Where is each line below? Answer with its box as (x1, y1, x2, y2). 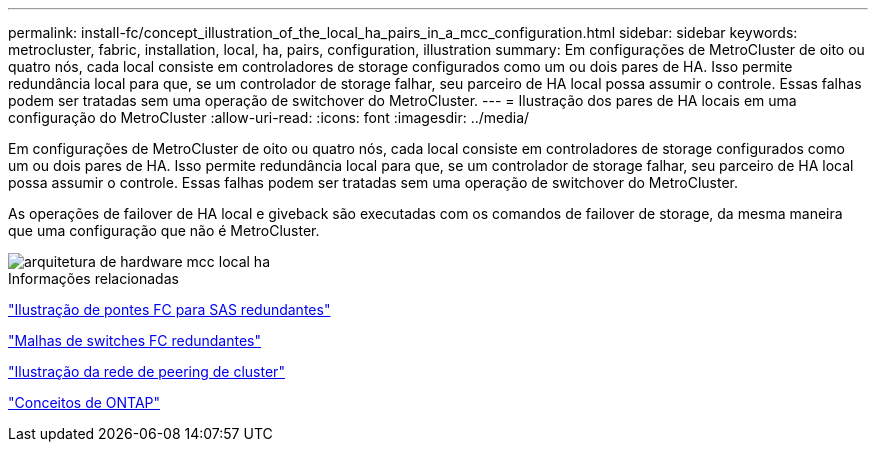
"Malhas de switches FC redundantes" (8, 332, 261, 349)
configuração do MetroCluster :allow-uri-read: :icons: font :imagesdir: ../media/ (8, 109, 530, 126)
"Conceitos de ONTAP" (8, 394, 161, 411)
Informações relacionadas (8, 270, 179, 287)
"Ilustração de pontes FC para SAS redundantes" (8, 301, 331, 318)
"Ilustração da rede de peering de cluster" (8, 363, 285, 380)
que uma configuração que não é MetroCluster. (8, 222, 320, 239)
